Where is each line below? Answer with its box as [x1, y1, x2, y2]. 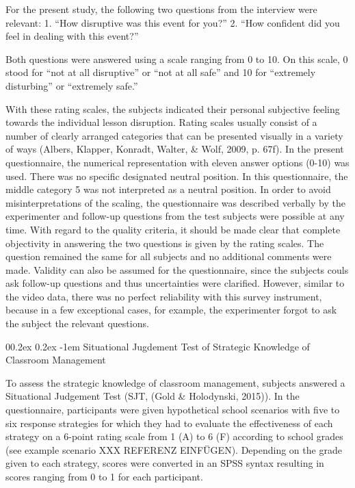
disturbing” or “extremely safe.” [5, 78, 138, 92]
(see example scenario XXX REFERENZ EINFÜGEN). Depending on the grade [5, 442, 342, 457]
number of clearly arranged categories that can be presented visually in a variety [5, 128, 343, 142]
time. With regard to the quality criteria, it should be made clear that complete [5, 222, 341, 236]
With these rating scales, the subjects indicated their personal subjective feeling [5, 101, 340, 116]
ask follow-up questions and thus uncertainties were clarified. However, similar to [5, 276, 345, 290]
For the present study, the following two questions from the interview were [5, 2, 317, 16]
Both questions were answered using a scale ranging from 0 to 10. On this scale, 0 [5, 51, 348, 66]
